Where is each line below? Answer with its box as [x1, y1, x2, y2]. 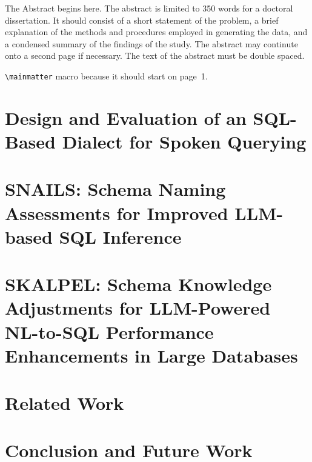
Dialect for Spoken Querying [62, 129, 307, 153]
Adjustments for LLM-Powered [5, 295, 271, 320]
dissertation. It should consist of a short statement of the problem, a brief [5, 13, 279, 26]
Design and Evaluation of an [5, 105, 247, 130]
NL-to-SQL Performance [5, 319, 214, 344]
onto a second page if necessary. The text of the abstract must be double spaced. [5, 49, 305, 62]
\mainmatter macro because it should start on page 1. [5, 69, 208, 82]
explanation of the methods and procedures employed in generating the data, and [5, 25, 308, 38]
